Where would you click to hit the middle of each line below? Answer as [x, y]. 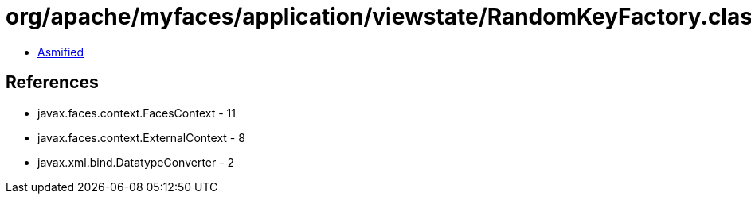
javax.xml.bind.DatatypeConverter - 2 [136, 162]
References [52, 83]
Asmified [61, 52]
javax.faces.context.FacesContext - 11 [137, 113]
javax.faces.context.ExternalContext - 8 [141, 137]
